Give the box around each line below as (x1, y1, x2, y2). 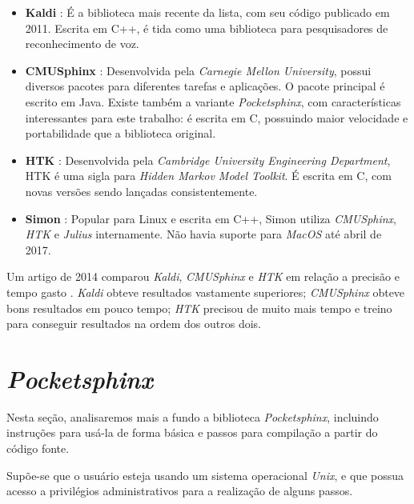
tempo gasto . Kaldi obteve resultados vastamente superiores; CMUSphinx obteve (6, 283, 405, 300)
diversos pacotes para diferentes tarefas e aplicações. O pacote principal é (25, 78, 385, 94)
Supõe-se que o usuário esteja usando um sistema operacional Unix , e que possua (6, 466, 404, 483)
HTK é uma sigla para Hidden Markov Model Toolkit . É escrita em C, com (25, 167, 392, 184)
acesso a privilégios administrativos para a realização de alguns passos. (6, 482, 353, 499)
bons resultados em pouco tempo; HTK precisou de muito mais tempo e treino (6, 299, 392, 316)
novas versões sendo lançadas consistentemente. (25, 182, 258, 199)
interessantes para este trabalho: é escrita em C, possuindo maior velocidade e (25, 109, 408, 126)
